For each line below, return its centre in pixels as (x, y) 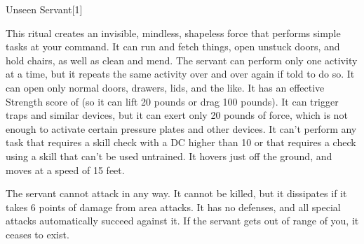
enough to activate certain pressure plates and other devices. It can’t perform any (181, 128)
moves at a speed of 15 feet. (65, 170)
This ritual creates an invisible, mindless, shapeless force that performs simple (173, 33)
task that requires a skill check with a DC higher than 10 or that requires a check (181, 142)
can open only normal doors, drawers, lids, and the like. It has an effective (165, 87)
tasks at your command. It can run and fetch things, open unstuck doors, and (173, 46)
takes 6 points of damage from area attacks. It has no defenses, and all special (173, 207)
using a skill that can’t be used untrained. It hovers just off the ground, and (169, 156)
